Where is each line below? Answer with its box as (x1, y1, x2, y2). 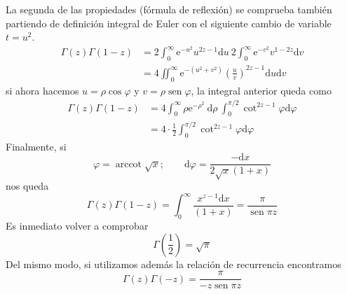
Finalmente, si (6, 139, 67, 153)
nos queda (6, 178, 49, 193)
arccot (115, 159, 142, 169)
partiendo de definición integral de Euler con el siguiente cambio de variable (6, 15, 332, 30)
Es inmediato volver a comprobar (6, 218, 149, 233)
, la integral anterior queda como (191, 83, 332, 97)
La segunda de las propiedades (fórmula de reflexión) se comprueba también (6, 2, 332, 16)
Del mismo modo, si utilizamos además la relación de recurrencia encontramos (6, 256, 341, 271)
